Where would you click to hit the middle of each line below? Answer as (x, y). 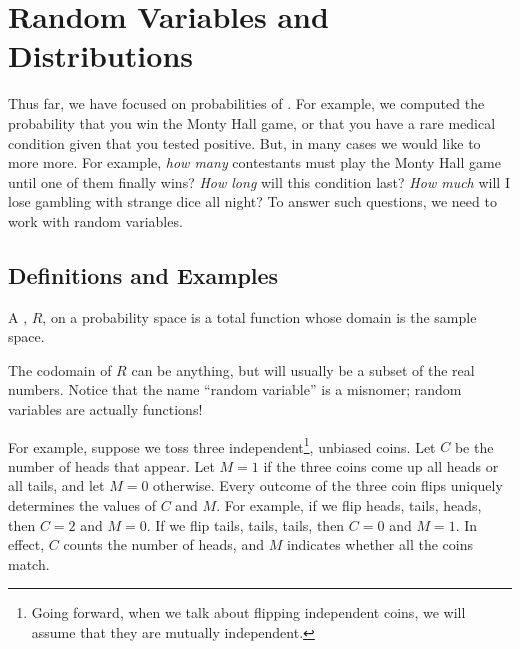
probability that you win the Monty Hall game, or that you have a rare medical (252, 122)
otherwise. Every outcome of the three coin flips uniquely (328, 485)
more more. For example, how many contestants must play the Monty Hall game (254, 162)
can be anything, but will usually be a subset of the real (303, 369)
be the (474, 446)
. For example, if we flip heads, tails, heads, (349, 505)
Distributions (100, 55)
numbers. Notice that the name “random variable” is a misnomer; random (235, 389)
